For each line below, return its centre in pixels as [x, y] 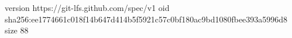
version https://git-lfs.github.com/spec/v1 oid [87, 7]
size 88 [17, 30]
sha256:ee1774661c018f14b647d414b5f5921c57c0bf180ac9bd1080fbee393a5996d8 [146, 19]
